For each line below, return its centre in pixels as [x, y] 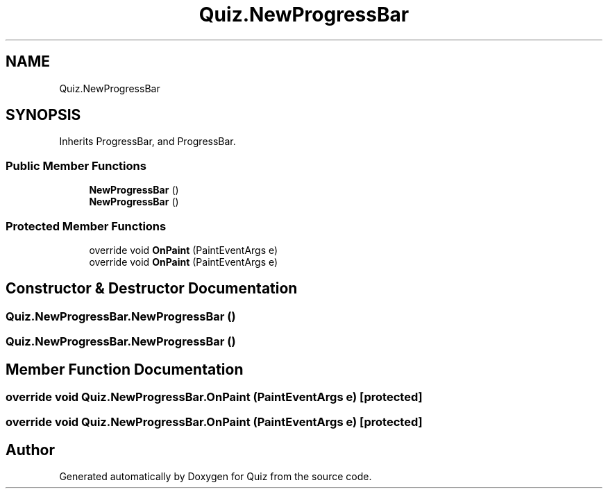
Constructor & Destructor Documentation [152, 289]
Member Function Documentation [125, 369]
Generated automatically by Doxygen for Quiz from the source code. [216, 477]
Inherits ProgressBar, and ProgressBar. [147, 142]
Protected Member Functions [86, 226]
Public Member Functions [76, 165]
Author [30, 450]
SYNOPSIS [43, 115]
